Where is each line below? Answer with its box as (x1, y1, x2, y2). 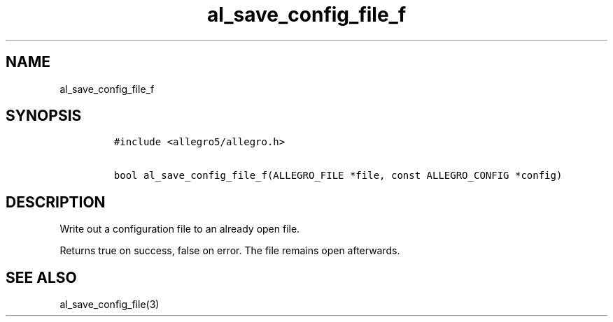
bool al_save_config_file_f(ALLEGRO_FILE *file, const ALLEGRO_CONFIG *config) (113, 170, 563, 182)
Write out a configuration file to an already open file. (59, 223, 300, 235)
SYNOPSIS (6, 107, 82, 125)
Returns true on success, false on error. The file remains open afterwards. (59, 244, 400, 257)
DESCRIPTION (6, 193, 106, 211)
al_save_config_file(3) (59, 298, 160, 311)
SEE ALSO (6, 268, 77, 286)
